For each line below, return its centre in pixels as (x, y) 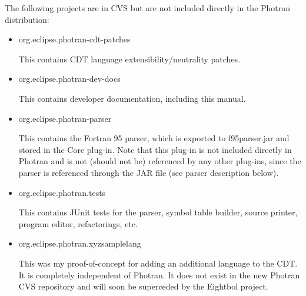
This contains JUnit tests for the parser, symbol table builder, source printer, (158, 212)
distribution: (27, 19)
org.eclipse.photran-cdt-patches (74, 39)
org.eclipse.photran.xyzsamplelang (80, 243)
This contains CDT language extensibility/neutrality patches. (129, 59)
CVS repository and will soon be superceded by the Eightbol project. (143, 286)
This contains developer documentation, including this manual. (132, 98)
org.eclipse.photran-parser (65, 118)
